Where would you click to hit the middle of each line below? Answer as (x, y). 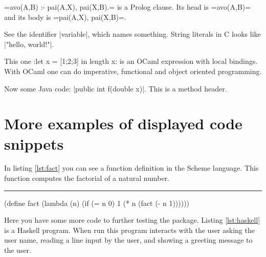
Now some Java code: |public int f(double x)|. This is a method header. (116, 88)
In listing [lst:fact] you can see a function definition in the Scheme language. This (131, 168)
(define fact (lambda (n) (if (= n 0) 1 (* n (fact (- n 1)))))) (97, 203)
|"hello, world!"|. (29, 44)
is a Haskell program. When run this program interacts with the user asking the (129, 230)
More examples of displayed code (123, 123)
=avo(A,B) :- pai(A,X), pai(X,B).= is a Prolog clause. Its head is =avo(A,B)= (128, 7)
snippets (34, 143)
